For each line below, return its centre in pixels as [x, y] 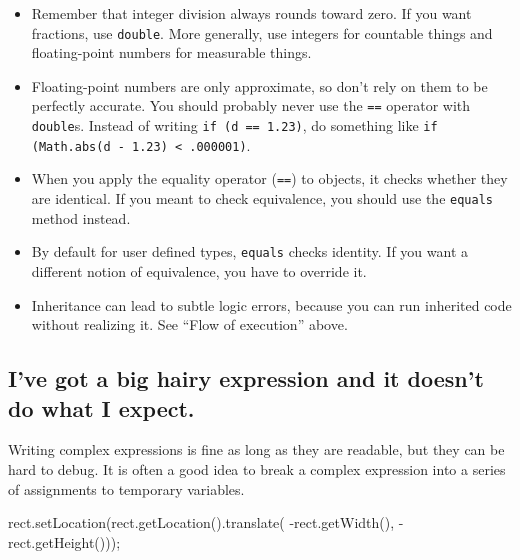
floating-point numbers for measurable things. [171, 52]
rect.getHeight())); [64, 541]
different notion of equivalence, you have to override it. [199, 270]
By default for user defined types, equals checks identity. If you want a [250, 251]
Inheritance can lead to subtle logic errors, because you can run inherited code [271, 304]
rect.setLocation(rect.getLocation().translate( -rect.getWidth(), [201, 522]
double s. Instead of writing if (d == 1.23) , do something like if [234, 125]
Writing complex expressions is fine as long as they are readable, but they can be [256, 449]
